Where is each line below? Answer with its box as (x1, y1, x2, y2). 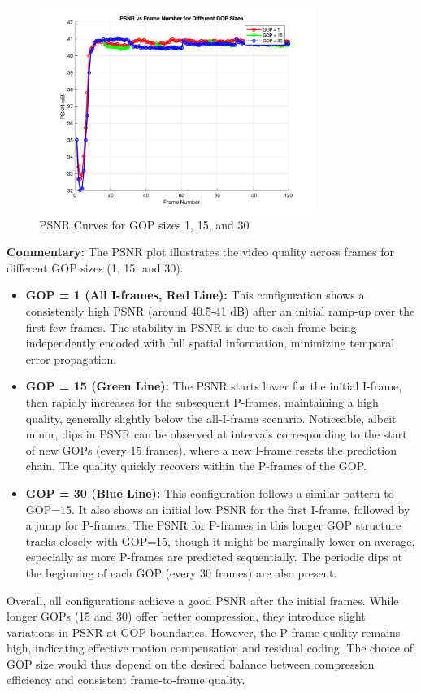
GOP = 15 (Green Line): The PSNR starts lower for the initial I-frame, (25, 377, 402, 394)
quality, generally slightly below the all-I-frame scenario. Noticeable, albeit (25, 409, 397, 426)
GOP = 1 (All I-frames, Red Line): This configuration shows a (25, 286, 365, 303)
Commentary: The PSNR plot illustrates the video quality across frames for (7, 243, 394, 260)
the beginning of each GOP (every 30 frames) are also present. (25, 564, 337, 581)
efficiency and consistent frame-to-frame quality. (7, 671, 245, 688)
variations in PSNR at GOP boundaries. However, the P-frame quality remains (7, 623, 401, 640)
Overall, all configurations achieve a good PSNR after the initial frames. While (7, 591, 399, 608)
